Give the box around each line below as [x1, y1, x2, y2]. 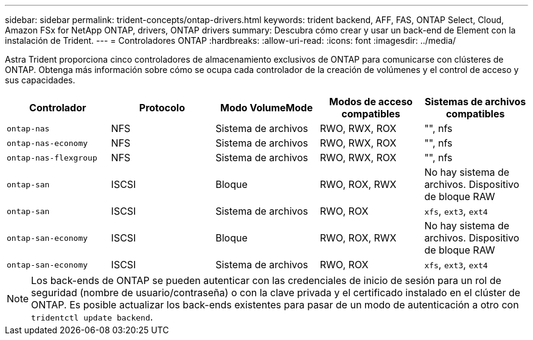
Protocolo [139, 102, 185, 114]
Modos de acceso [329, 95, 413, 108]
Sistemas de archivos [425, 95, 526, 108]
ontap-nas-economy [7, 138, 88, 148]
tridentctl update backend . [31, 311, 153, 323]
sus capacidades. [5, 75, 75, 85]
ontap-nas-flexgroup [7, 153, 97, 162]
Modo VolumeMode [220, 102, 313, 114]
